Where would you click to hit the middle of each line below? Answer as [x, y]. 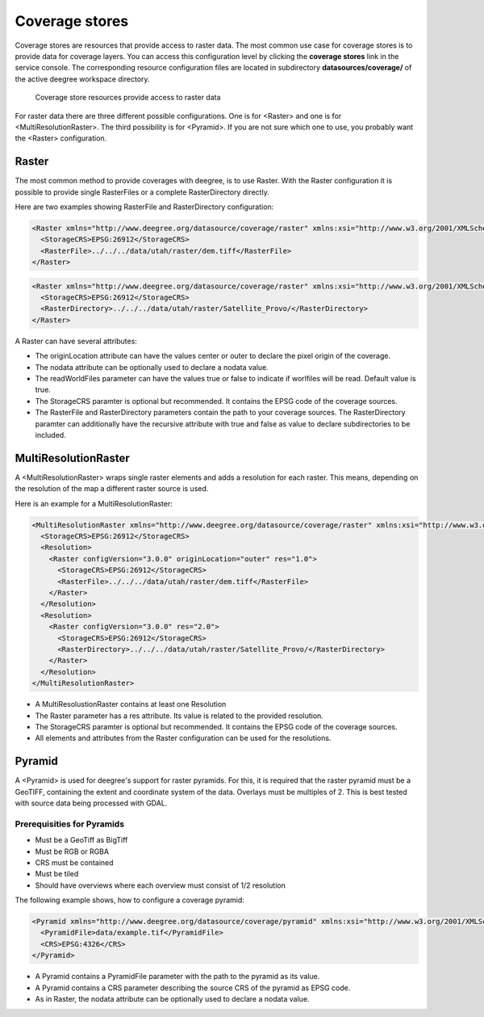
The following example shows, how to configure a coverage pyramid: [130, 900]
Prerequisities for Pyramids [70, 824]
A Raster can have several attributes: [76, 341]
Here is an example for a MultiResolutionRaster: [94, 503]
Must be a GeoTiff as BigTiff [81, 840]
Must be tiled [57, 874]
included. [50, 435]
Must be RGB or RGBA [72, 851]
